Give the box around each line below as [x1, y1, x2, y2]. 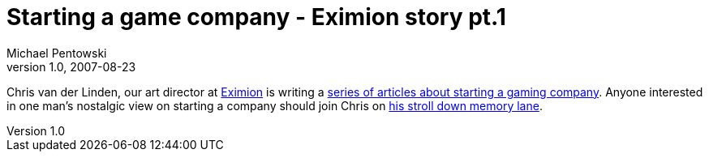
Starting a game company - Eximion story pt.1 [6, 3, 506, 31]
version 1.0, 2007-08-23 [6, 59, 136, 74]
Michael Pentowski [6, 45, 107, 60]
